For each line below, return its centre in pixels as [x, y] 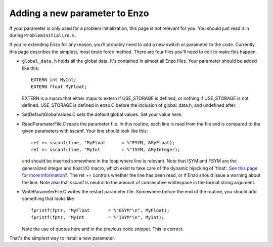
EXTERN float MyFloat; [59, 87]
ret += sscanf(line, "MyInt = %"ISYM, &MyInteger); [106, 150]
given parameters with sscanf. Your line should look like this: [85, 131]
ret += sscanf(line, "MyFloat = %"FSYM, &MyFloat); [103, 142]
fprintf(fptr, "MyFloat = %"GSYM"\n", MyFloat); [100, 210]
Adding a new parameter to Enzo [79, 13]
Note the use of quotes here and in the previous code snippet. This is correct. [103, 229]
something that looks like [48, 199]
